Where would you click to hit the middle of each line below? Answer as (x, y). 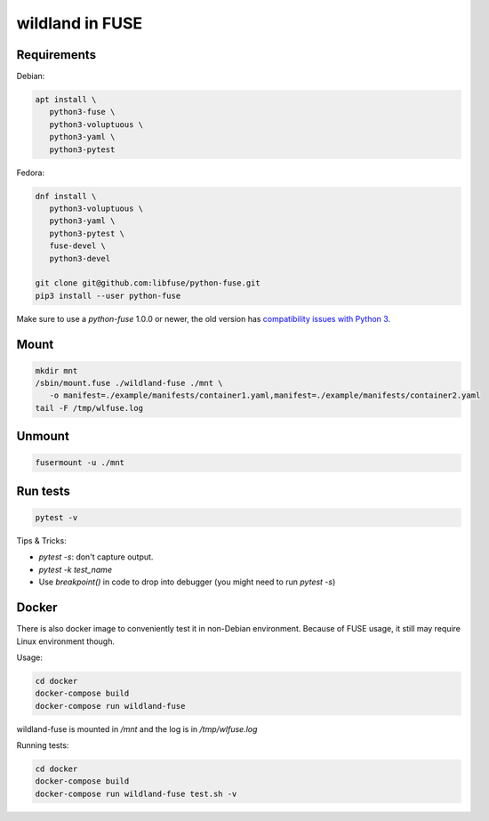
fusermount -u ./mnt (80, 463)
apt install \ (66, 100)
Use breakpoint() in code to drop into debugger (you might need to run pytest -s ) (187, 582)
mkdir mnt (56, 370)
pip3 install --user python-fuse (108, 295)
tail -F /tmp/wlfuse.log (89, 408)
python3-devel (80, 258)
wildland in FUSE (80, 23)
